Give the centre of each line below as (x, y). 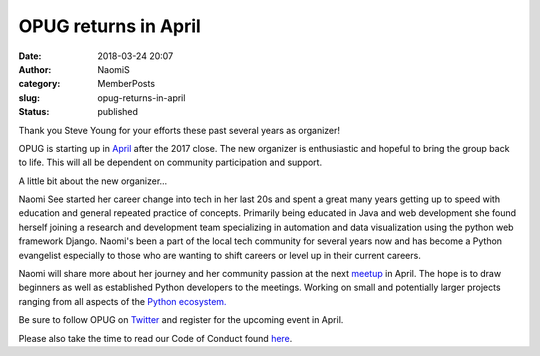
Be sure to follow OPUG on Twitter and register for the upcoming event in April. (181, 320)
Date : (30, 56)
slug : (29, 97)
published (118, 112)
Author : (35, 69)
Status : (34, 112)
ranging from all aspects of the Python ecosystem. (122, 301)
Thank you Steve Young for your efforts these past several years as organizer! (179, 130)
